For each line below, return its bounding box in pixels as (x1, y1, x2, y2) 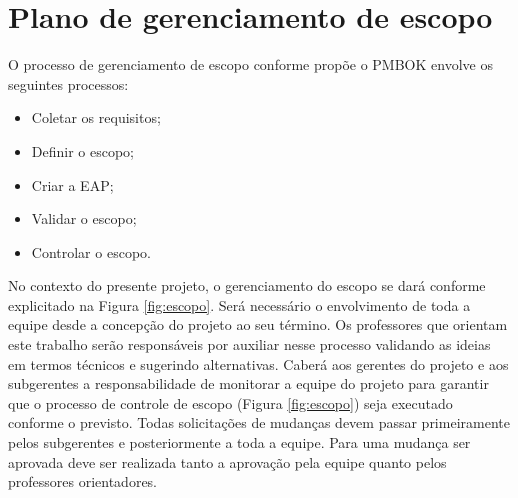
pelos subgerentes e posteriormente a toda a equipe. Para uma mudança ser (8, 432, 471, 453)
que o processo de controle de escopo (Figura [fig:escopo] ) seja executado (8, 392, 453, 413)
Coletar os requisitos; (31, 107, 161, 128)
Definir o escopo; (31, 140, 134, 161)
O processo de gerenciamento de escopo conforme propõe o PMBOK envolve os (8, 54, 493, 75)
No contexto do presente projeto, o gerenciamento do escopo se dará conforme (8, 275, 486, 296)
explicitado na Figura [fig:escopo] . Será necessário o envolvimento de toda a (8, 294, 471, 315)
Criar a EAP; (31, 174, 114, 195)
